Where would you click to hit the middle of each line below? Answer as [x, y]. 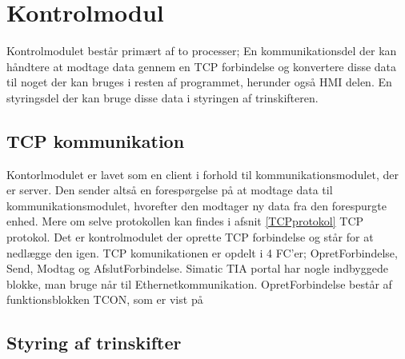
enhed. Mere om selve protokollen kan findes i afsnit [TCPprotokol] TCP [185, 221]
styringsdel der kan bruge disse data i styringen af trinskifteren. [162, 97]
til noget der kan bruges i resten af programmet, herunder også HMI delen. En [199, 82]
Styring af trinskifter [94, 343]
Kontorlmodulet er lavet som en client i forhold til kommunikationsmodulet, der [202, 174]
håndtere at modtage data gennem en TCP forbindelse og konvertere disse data [202, 66]
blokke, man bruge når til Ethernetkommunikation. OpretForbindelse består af [199, 283]
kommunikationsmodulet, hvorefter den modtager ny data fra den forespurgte [196, 205]
